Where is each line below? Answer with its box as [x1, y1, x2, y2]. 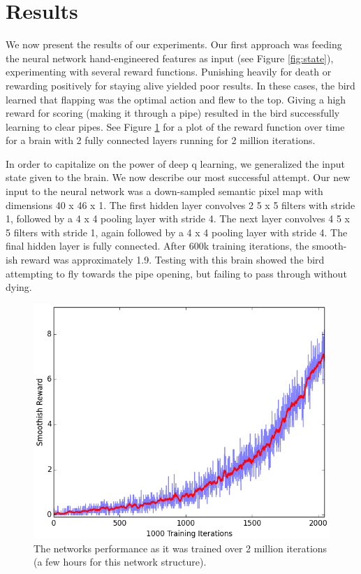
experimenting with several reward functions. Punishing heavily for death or [6, 64, 332, 79]
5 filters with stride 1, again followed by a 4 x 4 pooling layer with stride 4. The [6, 224, 348, 239]
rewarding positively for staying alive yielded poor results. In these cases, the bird [6, 78, 355, 92]
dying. [6, 280, 32, 294]
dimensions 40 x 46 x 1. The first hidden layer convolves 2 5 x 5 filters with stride [6, 197, 355, 212]
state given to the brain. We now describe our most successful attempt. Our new [6, 170, 351, 185]
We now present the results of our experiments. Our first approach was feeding [6, 37, 342, 52]
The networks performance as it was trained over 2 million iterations [34, 540, 327, 555]
